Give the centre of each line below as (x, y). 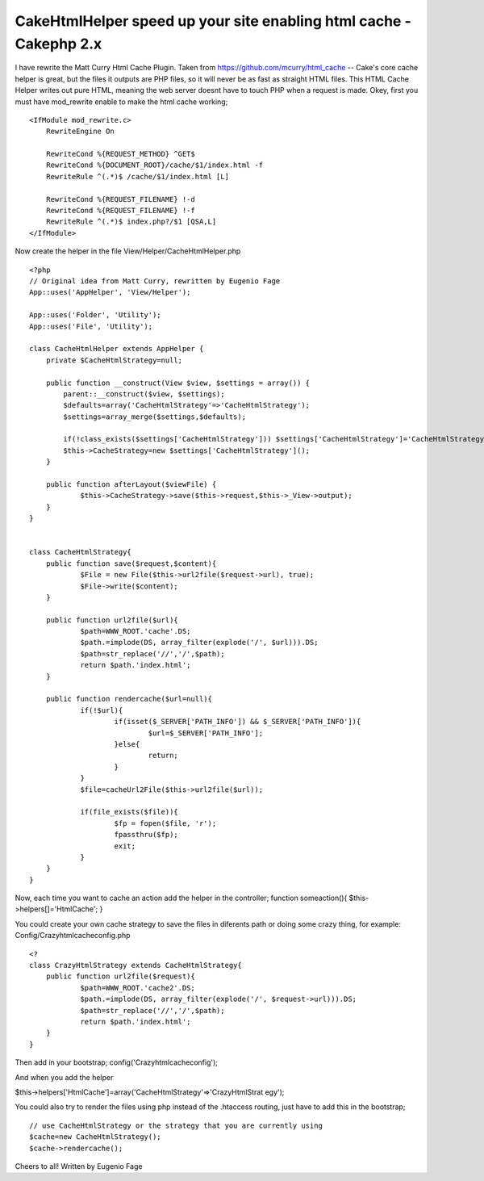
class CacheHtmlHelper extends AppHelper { (117, 349)
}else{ (127, 744)
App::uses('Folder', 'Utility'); (95, 315)
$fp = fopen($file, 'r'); (165, 823)
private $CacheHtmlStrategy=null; (114, 360)
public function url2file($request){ (120, 976)
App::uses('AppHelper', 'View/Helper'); (110, 292)
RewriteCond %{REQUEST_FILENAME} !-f (120, 211)
